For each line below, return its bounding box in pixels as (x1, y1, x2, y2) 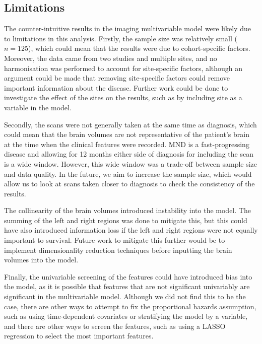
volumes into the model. (4, 254, 79, 265)
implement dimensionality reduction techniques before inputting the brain (4, 244, 232, 255)
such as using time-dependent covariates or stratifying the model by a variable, (4, 311, 248, 321)
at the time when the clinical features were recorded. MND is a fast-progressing (4, 139, 249, 149)
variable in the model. (4, 102, 72, 112)
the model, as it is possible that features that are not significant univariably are (4, 281, 250, 292)
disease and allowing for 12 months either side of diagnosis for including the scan (4, 149, 253, 159)
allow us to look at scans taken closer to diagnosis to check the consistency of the (4, 178, 255, 189)
